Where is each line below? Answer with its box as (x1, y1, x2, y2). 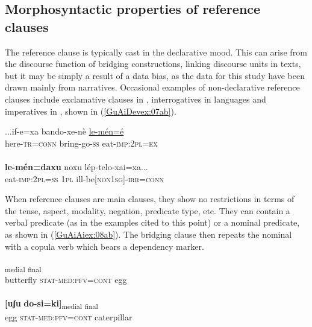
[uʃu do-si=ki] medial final (5, 297, 98, 311)
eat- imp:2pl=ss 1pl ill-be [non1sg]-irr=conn (5, 172, 164, 185)
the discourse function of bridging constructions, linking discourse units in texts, (5, 57, 301, 70)
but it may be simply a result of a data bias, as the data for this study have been (5, 69, 305, 81)
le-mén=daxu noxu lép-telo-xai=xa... (5, 160, 148, 173)
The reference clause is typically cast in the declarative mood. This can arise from (5, 45, 307, 58)
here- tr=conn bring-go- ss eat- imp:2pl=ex (5, 136, 158, 149)
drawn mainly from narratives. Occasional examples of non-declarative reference (5, 81, 300, 94)
